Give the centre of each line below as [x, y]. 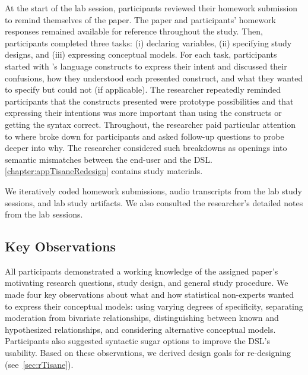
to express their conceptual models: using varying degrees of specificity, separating [154, 306]
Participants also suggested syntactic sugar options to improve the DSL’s [137, 341]
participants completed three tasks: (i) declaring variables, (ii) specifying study [148, 42]
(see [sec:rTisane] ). [39, 364]
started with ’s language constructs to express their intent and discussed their [146, 66]
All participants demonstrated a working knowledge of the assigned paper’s [142, 271]
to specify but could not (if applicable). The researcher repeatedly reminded [143, 89]
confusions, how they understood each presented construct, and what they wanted [154, 78]
